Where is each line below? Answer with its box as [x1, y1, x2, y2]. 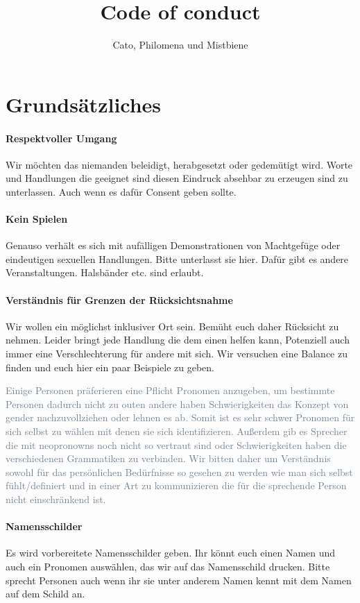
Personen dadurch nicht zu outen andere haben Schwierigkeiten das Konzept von [6, 396, 349, 411]
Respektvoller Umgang [6, 130, 117, 145]
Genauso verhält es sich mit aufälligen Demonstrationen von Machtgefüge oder [6, 238, 341, 253]
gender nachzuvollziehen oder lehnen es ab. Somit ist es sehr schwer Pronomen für [6, 410, 355, 425]
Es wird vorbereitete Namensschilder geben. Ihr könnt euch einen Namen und [6, 545, 336, 560]
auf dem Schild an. [6, 586, 85, 601]
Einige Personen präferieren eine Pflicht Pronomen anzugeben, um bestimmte [6, 383, 335, 398]
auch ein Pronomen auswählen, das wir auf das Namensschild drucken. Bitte [6, 559, 330, 573]
